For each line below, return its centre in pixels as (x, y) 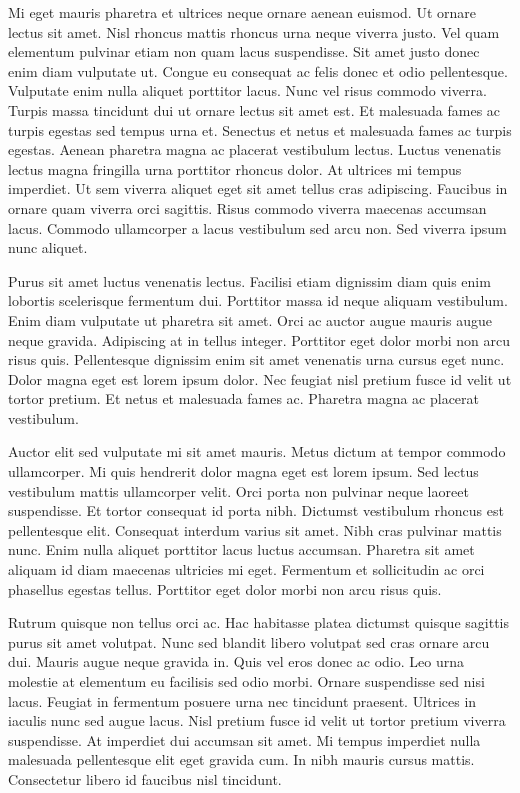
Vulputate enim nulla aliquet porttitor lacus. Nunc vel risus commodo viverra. (247, 90)
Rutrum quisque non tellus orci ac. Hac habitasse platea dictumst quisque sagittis (258, 622)
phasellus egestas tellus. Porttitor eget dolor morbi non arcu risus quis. (225, 588)
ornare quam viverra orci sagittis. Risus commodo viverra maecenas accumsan (247, 207)
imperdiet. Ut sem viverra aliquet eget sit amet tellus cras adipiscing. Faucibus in (258, 188)
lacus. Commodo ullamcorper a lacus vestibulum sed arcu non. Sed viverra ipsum (257, 227)
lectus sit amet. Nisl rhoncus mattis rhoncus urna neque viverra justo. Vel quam (254, 31)
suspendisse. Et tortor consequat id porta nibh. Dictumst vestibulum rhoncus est (256, 510)
